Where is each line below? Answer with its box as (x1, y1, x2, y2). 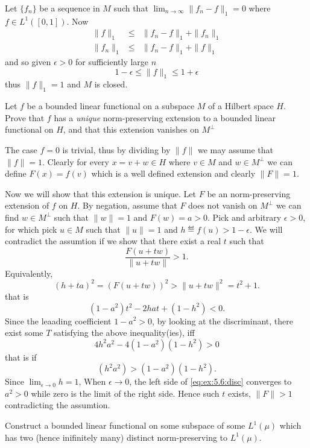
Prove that (5, 111, 45, 124)
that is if (5, 350, 37, 363)
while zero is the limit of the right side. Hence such (31, 386, 220, 399)
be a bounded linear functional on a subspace (27, 99, 195, 112)
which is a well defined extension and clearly (91, 167, 256, 180)
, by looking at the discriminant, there (152, 314, 293, 327)
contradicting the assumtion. (5, 399, 110, 411)
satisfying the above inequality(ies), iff (54, 326, 195, 339)
